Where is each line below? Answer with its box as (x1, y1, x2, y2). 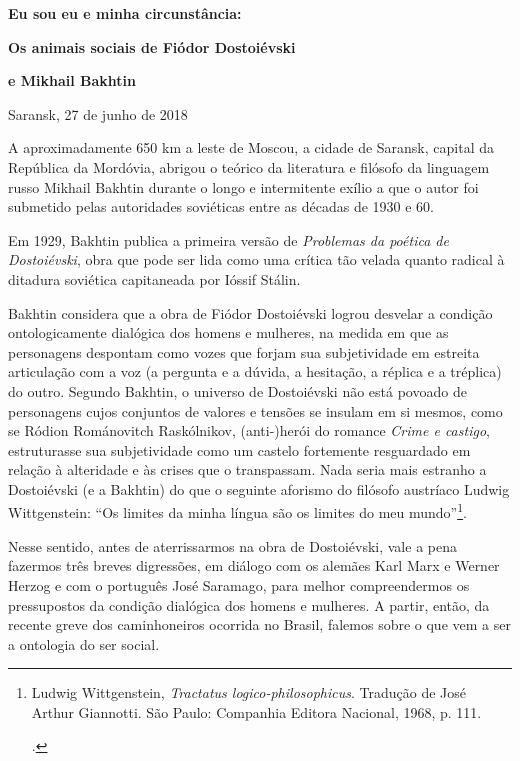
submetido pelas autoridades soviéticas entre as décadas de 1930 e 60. (8, 196, 435, 217)
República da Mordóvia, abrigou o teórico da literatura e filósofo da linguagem (8, 156, 490, 177)
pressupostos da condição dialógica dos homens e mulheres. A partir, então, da (8, 594, 490, 615)
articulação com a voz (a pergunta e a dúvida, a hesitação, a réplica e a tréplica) (8, 361, 502, 382)
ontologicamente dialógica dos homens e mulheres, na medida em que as (8, 322, 449, 343)
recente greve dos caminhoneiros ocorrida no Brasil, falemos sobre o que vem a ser (8, 614, 511, 635)
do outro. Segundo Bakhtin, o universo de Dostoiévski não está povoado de (8, 380, 467, 401)
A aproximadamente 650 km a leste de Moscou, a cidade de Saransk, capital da (8, 137, 494, 158)
